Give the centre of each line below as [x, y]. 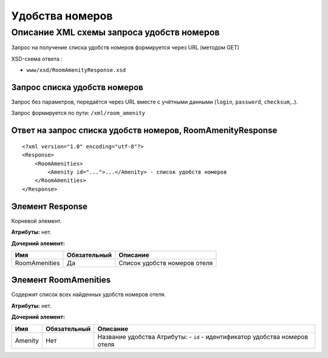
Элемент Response [50, 206]
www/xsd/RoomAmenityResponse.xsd [76, 70]
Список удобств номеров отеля [166, 263]
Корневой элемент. [36, 221]
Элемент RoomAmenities [61, 280]
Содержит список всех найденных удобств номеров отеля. [89, 295]
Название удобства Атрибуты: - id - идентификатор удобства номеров [203, 337]
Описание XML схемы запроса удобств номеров [115, 32]
